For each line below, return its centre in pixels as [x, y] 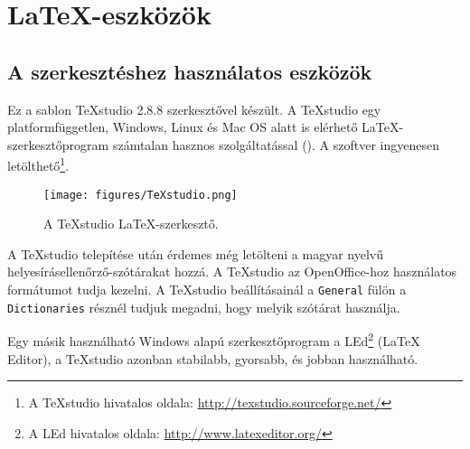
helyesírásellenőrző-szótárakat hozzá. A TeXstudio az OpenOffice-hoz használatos [232, 271]
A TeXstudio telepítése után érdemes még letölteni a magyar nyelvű [195, 253]
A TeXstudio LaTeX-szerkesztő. [131, 224]
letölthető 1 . [38, 164]
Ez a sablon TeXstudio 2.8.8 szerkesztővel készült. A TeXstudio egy [194, 109]
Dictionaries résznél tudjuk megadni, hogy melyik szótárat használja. [204, 307]
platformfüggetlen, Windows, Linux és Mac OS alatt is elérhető [183, 127]
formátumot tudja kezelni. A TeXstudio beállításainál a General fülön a [207, 290]
